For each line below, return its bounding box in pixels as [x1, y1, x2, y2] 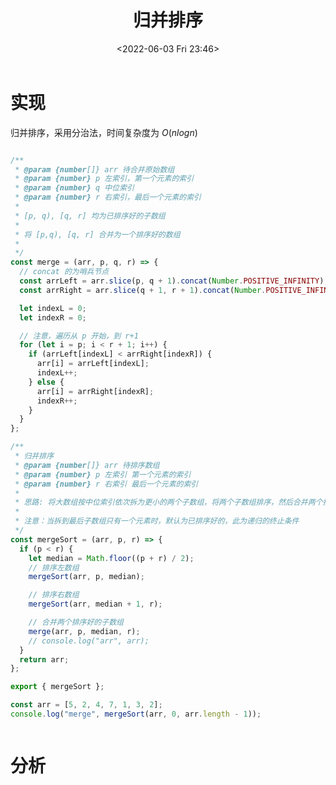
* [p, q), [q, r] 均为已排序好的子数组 [14, 211, 166, 221]
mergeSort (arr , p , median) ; [28, 572, 145, 582]
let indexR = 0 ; [19, 312, 87, 323]
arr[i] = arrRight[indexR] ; [36, 386, 155, 396]
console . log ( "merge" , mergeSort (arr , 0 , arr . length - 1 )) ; [10, 709, 262, 720]
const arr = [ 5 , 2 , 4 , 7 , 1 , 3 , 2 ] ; [10, 700, 163, 710]
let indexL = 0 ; [19, 303, 87, 313]
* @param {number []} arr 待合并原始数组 [14, 164, 175, 175]
